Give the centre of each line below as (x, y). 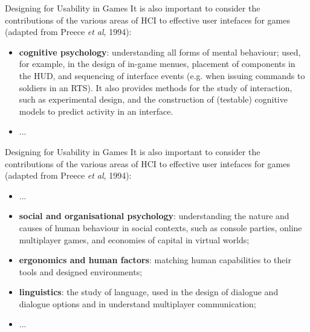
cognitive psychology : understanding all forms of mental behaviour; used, (160, 52)
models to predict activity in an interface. (96, 111)
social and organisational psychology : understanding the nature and (154, 216)
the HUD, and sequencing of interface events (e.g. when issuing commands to (162, 75)
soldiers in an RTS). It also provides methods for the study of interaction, (156, 87)
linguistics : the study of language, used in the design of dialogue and (149, 292)
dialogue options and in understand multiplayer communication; (137, 303)
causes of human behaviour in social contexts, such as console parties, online (160, 227)
